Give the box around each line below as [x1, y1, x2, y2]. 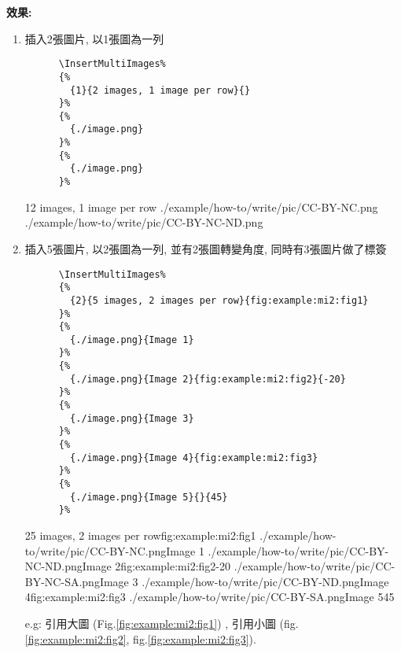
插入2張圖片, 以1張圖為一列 [24, 30, 164, 46]
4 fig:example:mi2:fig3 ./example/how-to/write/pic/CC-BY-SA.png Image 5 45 [24, 588, 395, 605]
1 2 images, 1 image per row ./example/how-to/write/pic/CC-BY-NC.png [24, 198, 378, 215]
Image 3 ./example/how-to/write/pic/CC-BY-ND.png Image [99, 573, 389, 589]
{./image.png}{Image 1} [70, 334, 194, 345]
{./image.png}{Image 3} [70, 412, 194, 424]
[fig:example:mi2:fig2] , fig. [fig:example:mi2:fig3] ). [24, 630, 256, 647]
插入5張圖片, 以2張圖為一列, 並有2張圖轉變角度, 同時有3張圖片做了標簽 [24, 240, 387, 256]
